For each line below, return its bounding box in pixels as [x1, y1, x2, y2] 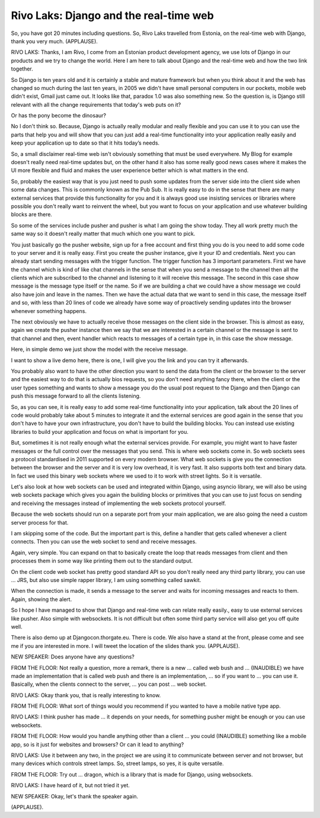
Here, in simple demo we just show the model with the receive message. [11, 346, 188, 353]
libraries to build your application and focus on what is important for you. [11, 428, 189, 435]
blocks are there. [11, 211, 53, 218]
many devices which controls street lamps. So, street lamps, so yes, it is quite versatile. [11, 760, 224, 767]
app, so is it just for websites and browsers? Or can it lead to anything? [11, 741, 184, 748]
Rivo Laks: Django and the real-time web [11, 9, 215, 22]
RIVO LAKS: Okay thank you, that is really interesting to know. [11, 691, 161, 699]
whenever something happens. [11, 307, 87, 314]
